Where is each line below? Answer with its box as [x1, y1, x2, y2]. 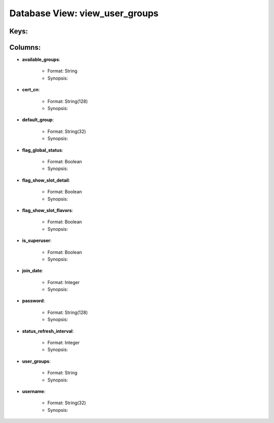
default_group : [22, 117, 54, 123]
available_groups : [22, 56, 60, 63]
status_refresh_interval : [22, 328, 74, 334]
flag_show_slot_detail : [22, 177, 71, 183]
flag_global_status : [22, 147, 63, 153]
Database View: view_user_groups [9, 8, 159, 19]
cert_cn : [22, 87, 40, 93]
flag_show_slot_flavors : [22, 207, 74, 213]
